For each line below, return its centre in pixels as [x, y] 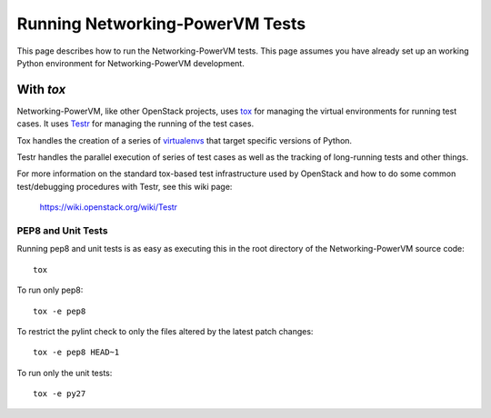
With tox [41, 90]
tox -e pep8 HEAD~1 [76, 353]
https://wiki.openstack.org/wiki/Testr [108, 207]
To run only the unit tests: [65, 373]
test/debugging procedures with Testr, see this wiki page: [125, 186]
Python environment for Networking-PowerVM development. [130, 63]
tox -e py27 [60, 394]
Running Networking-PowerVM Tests [161, 24]
